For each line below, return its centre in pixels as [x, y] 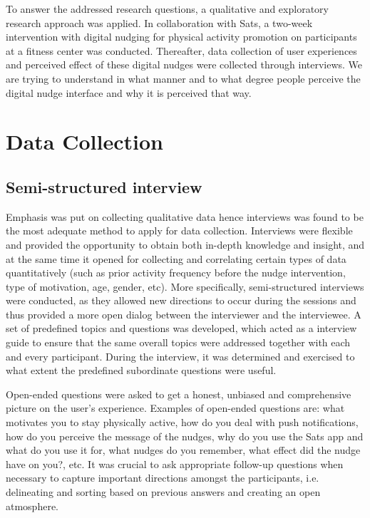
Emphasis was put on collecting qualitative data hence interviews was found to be [185, 216]
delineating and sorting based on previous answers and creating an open [163, 492]
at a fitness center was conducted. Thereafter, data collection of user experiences [181, 50]
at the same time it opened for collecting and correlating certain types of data [176, 258]
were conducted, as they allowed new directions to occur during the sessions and [181, 300]
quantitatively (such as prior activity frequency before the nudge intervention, [176, 273]
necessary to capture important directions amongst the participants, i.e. [163, 478]
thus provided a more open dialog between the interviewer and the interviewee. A [184, 314]
